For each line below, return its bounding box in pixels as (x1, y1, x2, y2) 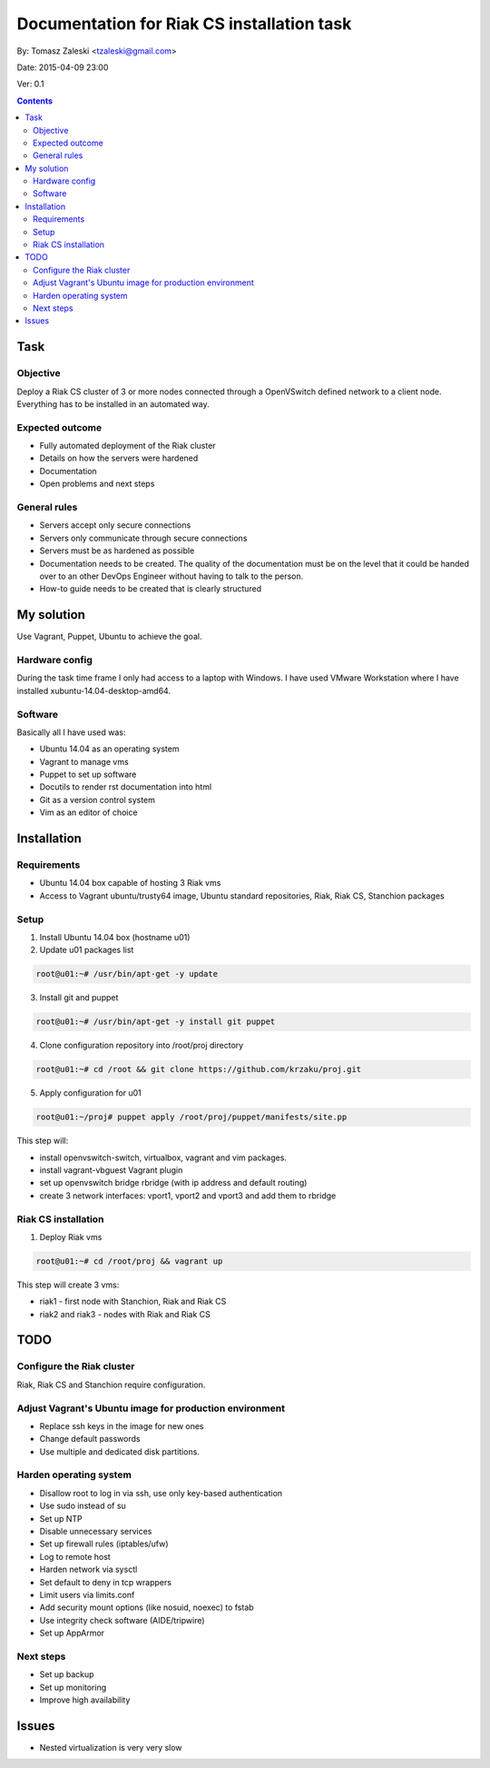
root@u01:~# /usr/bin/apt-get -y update (35, 968, 218, 979)
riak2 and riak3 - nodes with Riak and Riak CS (39, 1308, 211, 1319)
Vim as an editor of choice (39, 807, 138, 818)
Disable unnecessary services (39, 1526, 152, 1537)
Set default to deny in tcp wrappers (39, 1576, 172, 1587)
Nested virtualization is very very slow (39, 1742, 182, 1753)
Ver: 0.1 (16, 78, 44, 90)
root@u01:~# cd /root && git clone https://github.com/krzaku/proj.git (35, 1064, 362, 1075)
